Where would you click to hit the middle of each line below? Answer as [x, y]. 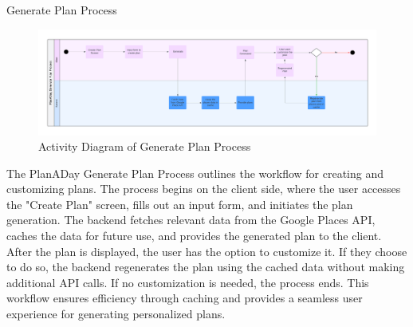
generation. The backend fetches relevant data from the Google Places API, [191, 220]
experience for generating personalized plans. [116, 314]
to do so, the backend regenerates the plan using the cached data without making [206, 267]
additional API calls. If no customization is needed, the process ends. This [188, 282]
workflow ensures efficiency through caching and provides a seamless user [185, 298]
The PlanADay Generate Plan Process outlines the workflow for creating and [195, 173]
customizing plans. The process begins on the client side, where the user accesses [204, 189]
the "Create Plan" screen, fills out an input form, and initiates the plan [180, 204]
